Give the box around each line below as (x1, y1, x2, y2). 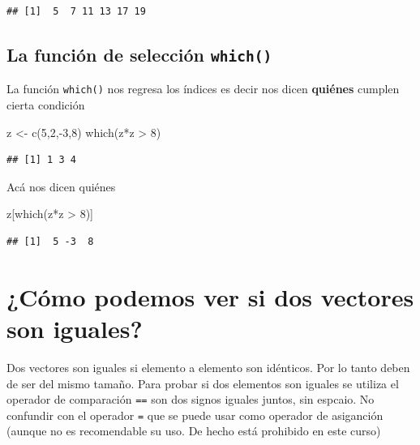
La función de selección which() (6, 41, 272, 66)
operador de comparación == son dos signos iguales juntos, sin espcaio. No (6, 391, 375, 408)
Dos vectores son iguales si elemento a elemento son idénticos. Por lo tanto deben (6, 358, 410, 375)
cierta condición (6, 96, 85, 113)
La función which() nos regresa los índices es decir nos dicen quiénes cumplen (6, 80, 400, 97)
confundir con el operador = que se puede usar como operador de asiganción (6, 406, 384, 423)
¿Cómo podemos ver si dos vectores (6, 280, 414, 313)
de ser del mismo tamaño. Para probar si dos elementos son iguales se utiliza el (6, 374, 399, 392)
